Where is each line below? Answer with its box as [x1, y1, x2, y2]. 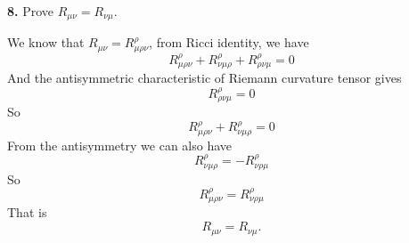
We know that [7, 33, 85, 52]
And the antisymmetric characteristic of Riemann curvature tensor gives [7, 69, 402, 87]
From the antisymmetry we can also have [7, 135, 232, 154]
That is [7, 203, 47, 222]
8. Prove [7, 2, 54, 20]
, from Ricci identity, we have [149, 33, 309, 52]
